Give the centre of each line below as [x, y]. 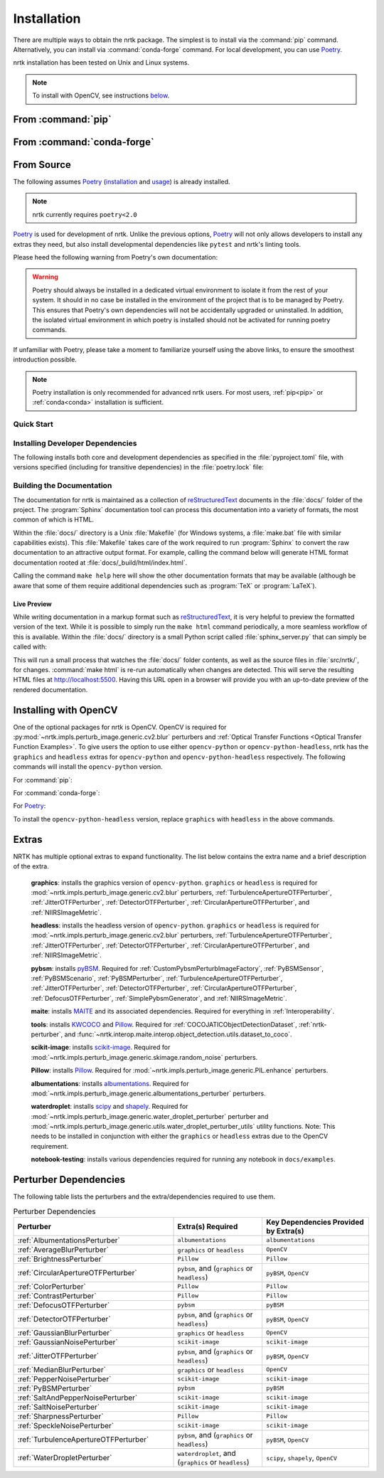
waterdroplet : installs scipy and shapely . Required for [110, 1107]
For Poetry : [30, 806]
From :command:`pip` [62, 119]
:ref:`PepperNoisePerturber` [64, 1378]
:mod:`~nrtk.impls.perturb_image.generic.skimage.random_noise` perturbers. [144, 1057]
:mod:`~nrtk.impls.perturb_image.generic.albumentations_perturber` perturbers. [148, 1093]
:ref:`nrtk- [313, 1024]
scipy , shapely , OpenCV [302, 1457]
